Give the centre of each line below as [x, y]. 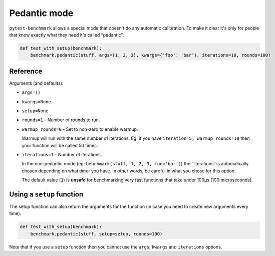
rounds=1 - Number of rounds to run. [61, 120]
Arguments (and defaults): [36, 83]
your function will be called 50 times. [60, 145]
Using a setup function [46, 194]
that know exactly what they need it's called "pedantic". [67, 35]
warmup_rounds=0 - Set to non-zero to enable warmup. [80, 129]
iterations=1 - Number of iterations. [62, 154]
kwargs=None [36, 102]
